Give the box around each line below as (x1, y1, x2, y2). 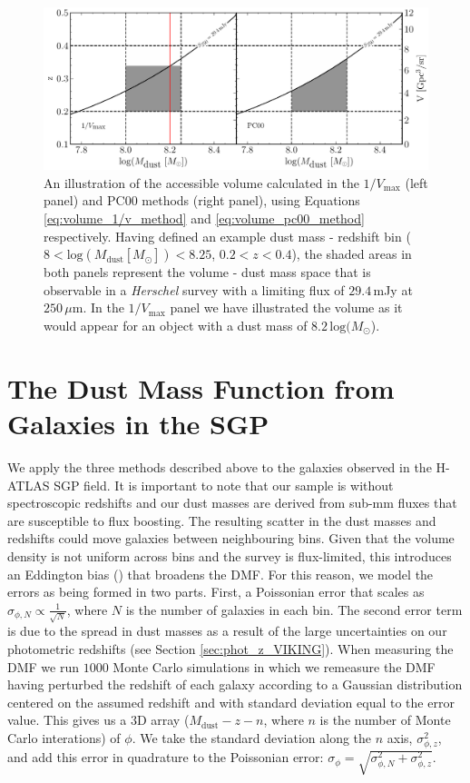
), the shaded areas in (291, 244, 412, 263)
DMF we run (7, 657, 79, 676)
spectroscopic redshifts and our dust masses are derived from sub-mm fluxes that (7, 493, 457, 512)
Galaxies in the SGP (7, 405, 269, 441)
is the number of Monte (319, 710, 451, 729)
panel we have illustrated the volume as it (170, 298, 403, 317)
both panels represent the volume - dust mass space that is (44, 263, 371, 282)
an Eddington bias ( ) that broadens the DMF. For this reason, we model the (7, 564, 434, 583)
